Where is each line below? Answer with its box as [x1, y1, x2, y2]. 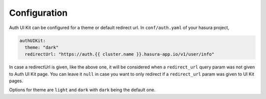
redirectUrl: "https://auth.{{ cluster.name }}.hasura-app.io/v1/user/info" [25, 52, 214, 57]
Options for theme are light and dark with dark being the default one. [9, 87, 156, 93]
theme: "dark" [25, 44, 59, 50]
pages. [9, 78, 23, 84]
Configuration [9, 7, 68, 18]
